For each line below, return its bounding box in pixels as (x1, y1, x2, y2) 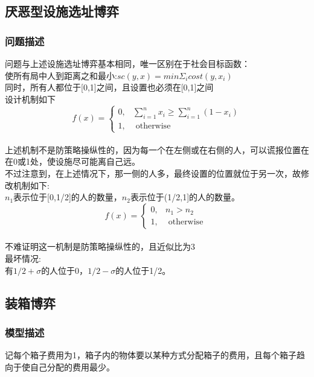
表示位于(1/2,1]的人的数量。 (130, 191, 240, 203)
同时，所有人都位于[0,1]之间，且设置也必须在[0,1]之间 (5, 81, 214, 93)
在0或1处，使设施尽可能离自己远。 (5, 155, 140, 168)
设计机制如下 (5, 92, 56, 105)
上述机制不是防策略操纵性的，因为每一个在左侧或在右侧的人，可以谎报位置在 (5, 143, 309, 156)
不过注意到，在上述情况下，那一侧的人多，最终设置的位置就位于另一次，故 (5, 167, 301, 180)
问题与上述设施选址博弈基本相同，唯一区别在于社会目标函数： (5, 57, 250, 69)
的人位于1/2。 (115, 264, 171, 276)
